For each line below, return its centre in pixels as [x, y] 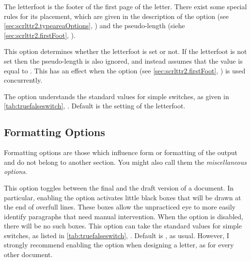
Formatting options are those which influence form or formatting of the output [121, 152]
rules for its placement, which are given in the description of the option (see [117, 16]
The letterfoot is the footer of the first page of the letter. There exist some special [125, 6]
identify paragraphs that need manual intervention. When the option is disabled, [124, 216]
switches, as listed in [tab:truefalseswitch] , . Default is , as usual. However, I [117, 235]
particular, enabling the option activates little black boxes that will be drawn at [123, 197]
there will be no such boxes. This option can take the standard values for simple [123, 226]
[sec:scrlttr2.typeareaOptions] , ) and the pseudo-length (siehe [94, 26]
